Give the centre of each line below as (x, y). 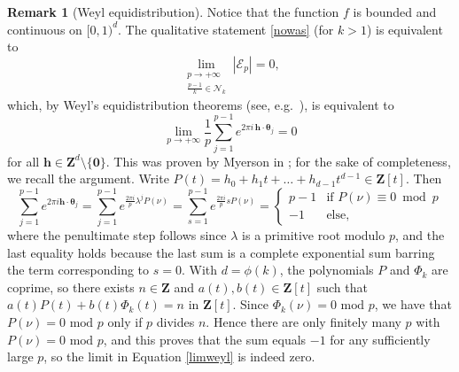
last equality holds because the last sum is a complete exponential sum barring (221, 252)
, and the (420, 235)
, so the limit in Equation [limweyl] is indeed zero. (179, 356)
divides (175, 322)
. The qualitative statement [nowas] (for (226, 29)
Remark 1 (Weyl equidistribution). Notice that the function (173, 12)
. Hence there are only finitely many (303, 322)
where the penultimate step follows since (117, 235)
